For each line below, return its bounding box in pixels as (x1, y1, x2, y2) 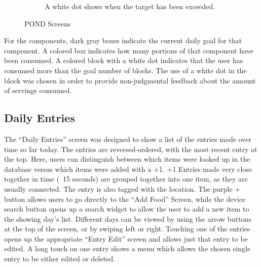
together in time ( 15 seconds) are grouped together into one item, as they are (4, 173, 248, 184)
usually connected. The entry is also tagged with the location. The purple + (4, 183, 241, 194)
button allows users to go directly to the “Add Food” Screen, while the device (4, 193, 246, 204)
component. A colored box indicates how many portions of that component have (4, 45, 253, 55)
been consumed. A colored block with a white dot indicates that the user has (4, 55, 243, 66)
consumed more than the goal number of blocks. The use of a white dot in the (4, 65, 247, 75)
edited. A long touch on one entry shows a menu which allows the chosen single (4, 243, 251, 254)
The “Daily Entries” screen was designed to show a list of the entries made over (4, 133, 251, 144)
